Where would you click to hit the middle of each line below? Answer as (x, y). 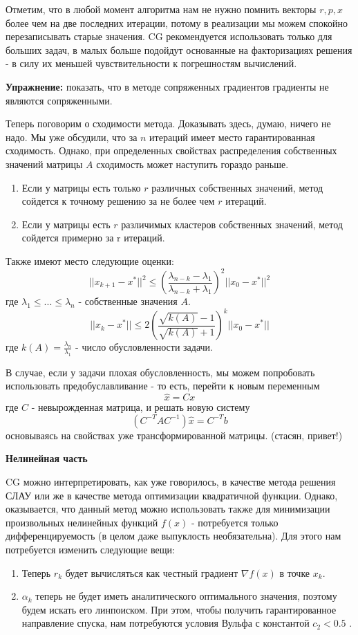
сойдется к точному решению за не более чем (118, 201)
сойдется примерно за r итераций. (93, 238)
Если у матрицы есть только (81, 187)
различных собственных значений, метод (237, 187)
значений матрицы (44, 164)
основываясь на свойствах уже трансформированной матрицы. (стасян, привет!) (174, 435)
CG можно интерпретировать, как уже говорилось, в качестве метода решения (171, 482)
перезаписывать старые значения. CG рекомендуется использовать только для (169, 36)
